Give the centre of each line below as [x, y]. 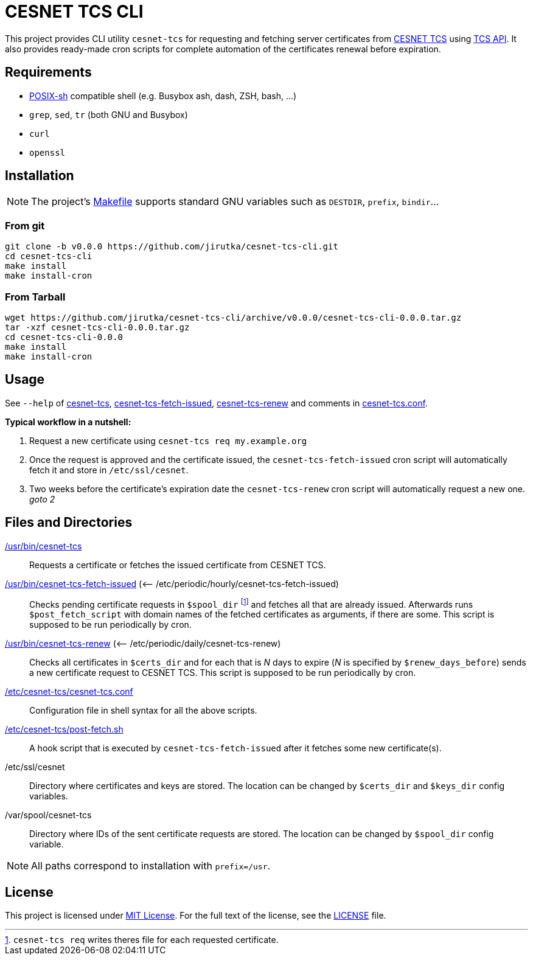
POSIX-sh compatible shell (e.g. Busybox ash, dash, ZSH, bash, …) [163, 96]
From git [25, 225]
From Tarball [35, 297]
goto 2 [42, 499]
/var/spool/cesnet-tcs [48, 815]
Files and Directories [69, 523]
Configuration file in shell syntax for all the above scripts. [143, 711]
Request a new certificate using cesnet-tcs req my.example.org [168, 440]
